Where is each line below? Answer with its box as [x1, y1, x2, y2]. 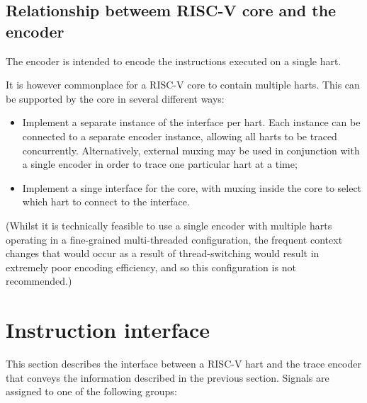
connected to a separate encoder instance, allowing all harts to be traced [22, 128, 337, 143]
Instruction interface [6, 315, 210, 344]
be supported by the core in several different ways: [6, 91, 225, 106]
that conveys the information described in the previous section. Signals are [6, 370, 329, 385]
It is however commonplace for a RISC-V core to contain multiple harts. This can [6, 77, 360, 92]
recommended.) [6, 273, 72, 288]
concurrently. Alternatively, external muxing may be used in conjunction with [22, 142, 360, 157]
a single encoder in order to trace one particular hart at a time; [22, 157, 298, 171]
